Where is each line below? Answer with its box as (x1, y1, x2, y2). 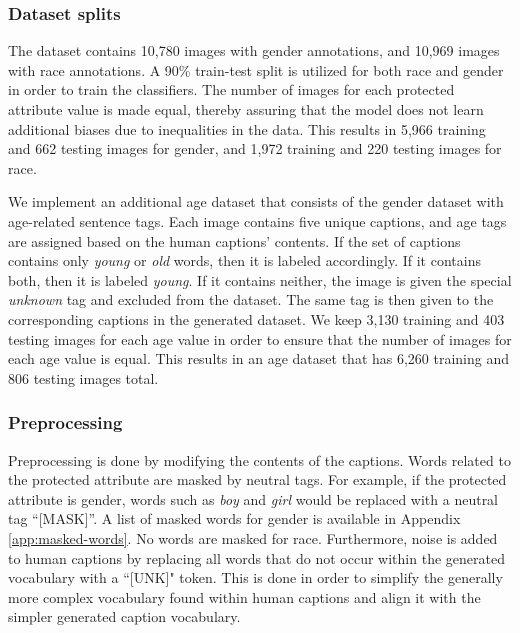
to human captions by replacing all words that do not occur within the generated (8, 547, 505, 568)
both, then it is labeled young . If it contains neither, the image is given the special (8, 269, 512, 290)
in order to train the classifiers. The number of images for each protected (8, 79, 455, 100)
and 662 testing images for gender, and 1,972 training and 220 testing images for (8, 138, 502, 159)
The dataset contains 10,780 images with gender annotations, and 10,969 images (8, 40, 500, 61)
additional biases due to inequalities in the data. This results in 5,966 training (8, 118, 486, 139)
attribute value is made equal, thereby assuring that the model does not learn (8, 99, 484, 119)
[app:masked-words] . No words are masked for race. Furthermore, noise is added (8, 527, 498, 548)
